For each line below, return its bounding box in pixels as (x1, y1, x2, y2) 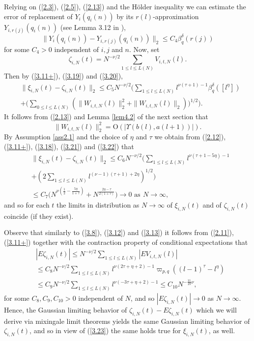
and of (202, 199, 222, 210)
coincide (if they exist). (4, 210, 74, 221)
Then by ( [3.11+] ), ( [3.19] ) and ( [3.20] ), (4, 71, 123, 81)
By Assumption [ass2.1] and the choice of (4, 131, 128, 142)
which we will (196, 304, 237, 315)
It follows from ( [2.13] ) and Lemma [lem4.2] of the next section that (4, 111, 208, 122)
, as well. (208, 325, 235, 336)
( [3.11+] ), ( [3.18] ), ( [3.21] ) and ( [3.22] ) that (4, 141, 134, 151)
